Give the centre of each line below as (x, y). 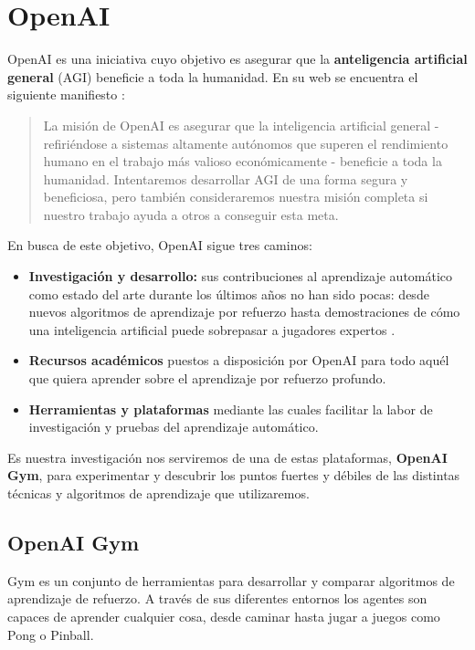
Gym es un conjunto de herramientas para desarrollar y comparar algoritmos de (231, 580)
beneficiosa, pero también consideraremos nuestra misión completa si (236, 197)
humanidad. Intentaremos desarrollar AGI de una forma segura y (226, 178)
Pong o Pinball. (51, 634)
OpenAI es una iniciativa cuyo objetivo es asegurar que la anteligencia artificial (237, 59)
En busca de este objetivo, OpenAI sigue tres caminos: (160, 245)
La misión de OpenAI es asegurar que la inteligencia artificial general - (241, 125)
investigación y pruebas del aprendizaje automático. (174, 427)
